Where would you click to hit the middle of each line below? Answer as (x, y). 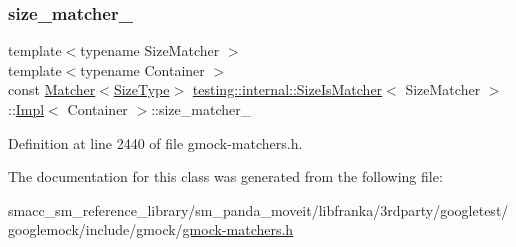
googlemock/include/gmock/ (95, 229)
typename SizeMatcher (150, 50)
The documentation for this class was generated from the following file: (225, 176)
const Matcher (52, 89)
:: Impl (26, 109)
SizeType (141, 89)
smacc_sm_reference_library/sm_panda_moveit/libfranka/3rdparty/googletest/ (258, 209)
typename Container (142, 69)
